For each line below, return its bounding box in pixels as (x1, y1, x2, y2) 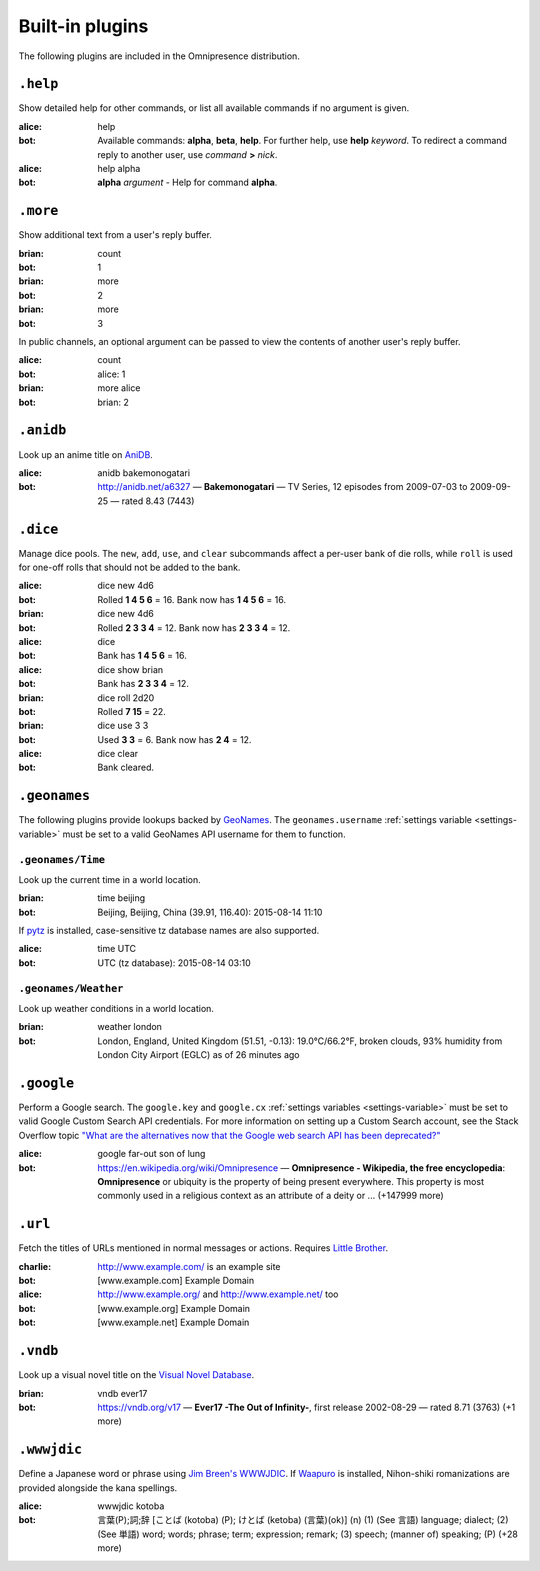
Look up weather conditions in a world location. (18, 1002, 215, 1014)
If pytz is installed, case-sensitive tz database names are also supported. (18, 925, 320, 937)
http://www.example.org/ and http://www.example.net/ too (97, 1288, 339, 1300)
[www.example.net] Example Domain (97, 1316, 250, 1329)
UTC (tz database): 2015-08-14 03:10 (97, 956, 251, 969)
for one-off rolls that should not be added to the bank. (18, 561, 241, 573)
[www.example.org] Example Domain (97, 1302, 250, 1314)
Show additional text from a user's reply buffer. (18, 229, 212, 241)
